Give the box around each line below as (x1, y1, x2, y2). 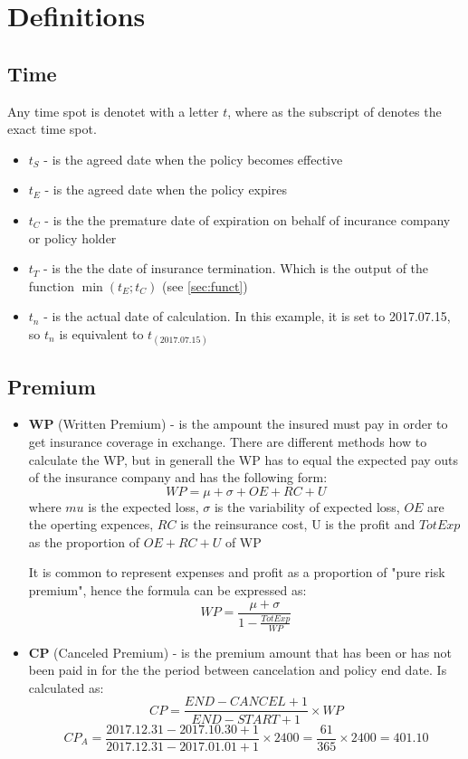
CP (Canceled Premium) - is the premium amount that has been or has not (28, 642, 453, 661)
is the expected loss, (88, 497, 199, 516)
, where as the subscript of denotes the (227, 101, 442, 120)
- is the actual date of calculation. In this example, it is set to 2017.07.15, (43, 307, 451, 326)
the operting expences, (28, 515, 154, 534)
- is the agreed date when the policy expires (44, 180, 287, 199)
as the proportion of (28, 532, 140, 551)
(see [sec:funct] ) (162, 276, 248, 295)
